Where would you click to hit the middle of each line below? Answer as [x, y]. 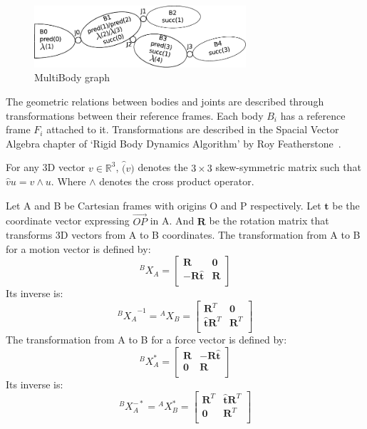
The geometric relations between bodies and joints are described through [165, 101]
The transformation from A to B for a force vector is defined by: [146, 339]
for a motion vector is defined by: [78, 248]
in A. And [172, 221]
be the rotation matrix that [269, 221]
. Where [68, 181]
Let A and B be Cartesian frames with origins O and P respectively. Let [164, 205]
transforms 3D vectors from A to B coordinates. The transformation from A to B [183, 235]
